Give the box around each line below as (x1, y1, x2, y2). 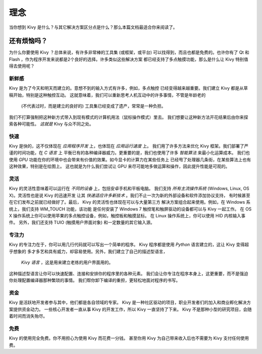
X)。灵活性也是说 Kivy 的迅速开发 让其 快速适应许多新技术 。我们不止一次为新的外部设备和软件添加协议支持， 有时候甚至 (9, 192, 251, 198)
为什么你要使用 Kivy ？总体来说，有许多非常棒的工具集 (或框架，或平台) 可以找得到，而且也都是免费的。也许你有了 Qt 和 (9, 49, 249, 55)
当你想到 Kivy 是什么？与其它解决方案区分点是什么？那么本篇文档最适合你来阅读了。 (9, 24, 178, 30)
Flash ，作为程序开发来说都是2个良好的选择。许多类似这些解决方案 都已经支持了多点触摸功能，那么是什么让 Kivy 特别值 (9, 56, 248, 62)
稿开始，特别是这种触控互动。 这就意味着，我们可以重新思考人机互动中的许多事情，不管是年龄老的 (9, 92, 206, 98)
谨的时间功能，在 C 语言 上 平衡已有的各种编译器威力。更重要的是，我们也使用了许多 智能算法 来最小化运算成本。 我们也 (9, 150, 250, 156)
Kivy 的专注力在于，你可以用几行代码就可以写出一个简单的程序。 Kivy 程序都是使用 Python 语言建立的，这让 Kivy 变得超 (9, 241, 249, 247)
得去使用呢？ (9, 63, 35, 69)
